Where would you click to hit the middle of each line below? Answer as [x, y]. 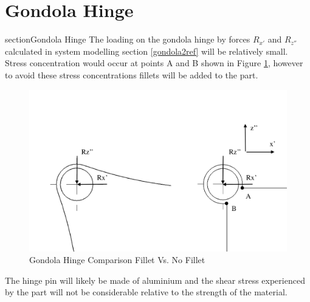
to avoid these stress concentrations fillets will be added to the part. [132, 74]
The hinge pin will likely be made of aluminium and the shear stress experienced [155, 280]
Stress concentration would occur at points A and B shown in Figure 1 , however [154, 63]
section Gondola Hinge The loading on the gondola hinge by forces [128, 39]
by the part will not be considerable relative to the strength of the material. [146, 292]
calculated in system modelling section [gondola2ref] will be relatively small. [146, 51]
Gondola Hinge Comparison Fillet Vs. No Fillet [117, 260]
